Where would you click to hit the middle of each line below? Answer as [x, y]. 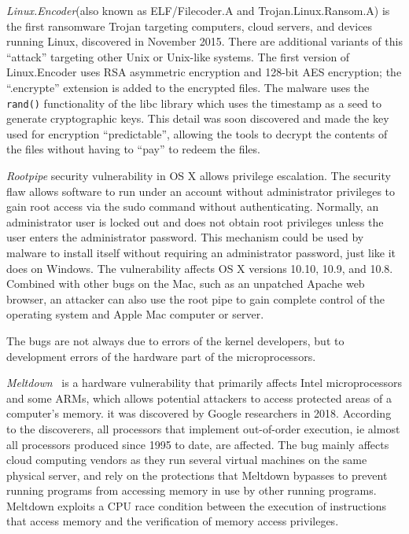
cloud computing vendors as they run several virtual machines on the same [187, 460]
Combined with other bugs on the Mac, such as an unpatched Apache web [186, 284]
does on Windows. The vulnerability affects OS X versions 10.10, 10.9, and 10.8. [200, 268]
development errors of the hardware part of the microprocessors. [161, 356]
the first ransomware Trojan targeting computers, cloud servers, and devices [190, 26]
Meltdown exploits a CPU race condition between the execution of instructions [197, 505]
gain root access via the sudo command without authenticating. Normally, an [193, 206]
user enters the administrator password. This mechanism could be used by [185, 237]
